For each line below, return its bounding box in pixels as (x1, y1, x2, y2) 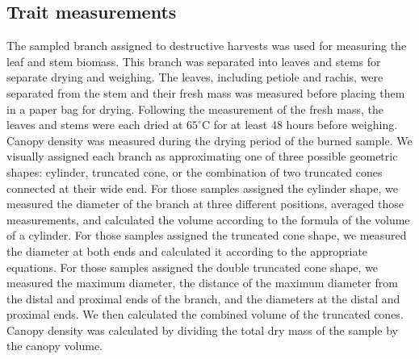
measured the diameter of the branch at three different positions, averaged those (6, 195, 404, 212)
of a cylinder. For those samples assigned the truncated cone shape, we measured (6, 227, 407, 244)
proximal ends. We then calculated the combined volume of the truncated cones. (6, 306, 404, 323)
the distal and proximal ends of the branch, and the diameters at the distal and (6, 290, 400, 307)
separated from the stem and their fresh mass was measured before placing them (6, 84, 405, 101)
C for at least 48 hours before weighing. (201, 116, 398, 133)
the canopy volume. (6, 337, 103, 354)
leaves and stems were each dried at (6, 116, 183, 133)
